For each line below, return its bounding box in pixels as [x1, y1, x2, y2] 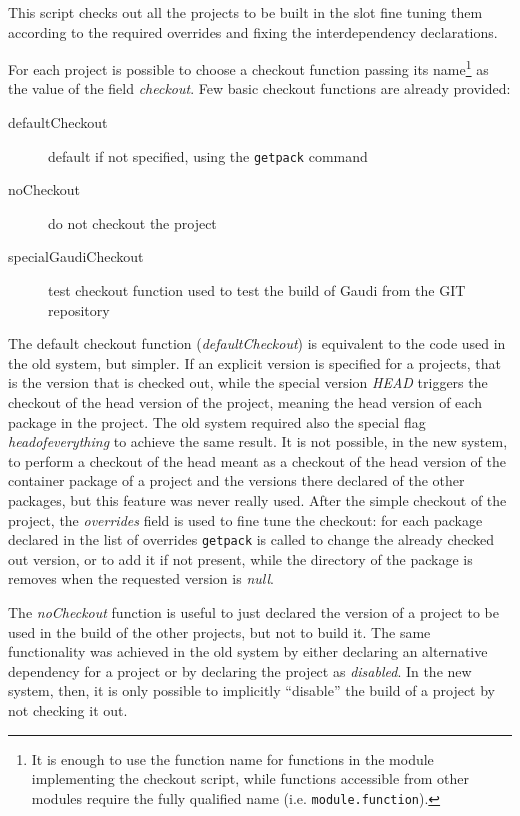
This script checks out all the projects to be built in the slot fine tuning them [8, 2, 483, 22]
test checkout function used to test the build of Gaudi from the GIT [48, 280, 466, 301]
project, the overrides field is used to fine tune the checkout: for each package [8, 509, 483, 530]
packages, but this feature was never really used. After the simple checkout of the [8, 490, 507, 510]
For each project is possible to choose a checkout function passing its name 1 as [8, 56, 489, 79]
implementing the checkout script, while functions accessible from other [31, 768, 469, 789]
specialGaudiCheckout [8, 246, 144, 267]
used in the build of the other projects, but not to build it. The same [8, 621, 431, 642]
